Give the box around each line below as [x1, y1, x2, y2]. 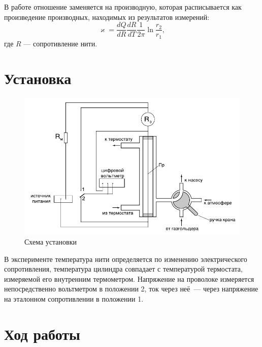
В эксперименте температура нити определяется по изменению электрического [4, 253, 247, 264]
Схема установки [24, 236, 77, 247]
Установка [4, 68, 72, 89]
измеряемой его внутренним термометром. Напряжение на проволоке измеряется [4, 273, 254, 284]
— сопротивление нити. [23, 38, 97, 48]
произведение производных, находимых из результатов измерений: [4, 11, 210, 22]
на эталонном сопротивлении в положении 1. [4, 293, 144, 304]
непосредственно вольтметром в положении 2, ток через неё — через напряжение [4, 283, 258, 294]
